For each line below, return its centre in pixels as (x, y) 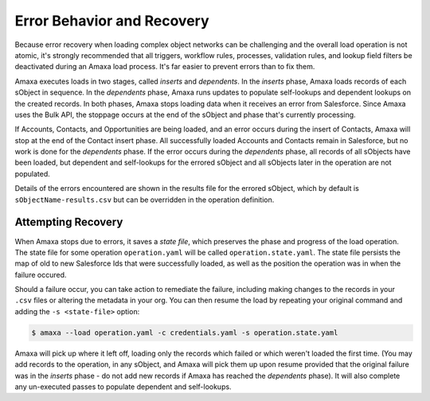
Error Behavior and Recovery (112, 21)
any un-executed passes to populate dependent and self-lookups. (123, 387)
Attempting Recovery (69, 222)
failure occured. (41, 274)
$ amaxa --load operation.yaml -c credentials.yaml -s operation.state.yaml (185, 333)
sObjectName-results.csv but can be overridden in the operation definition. (145, 200)
